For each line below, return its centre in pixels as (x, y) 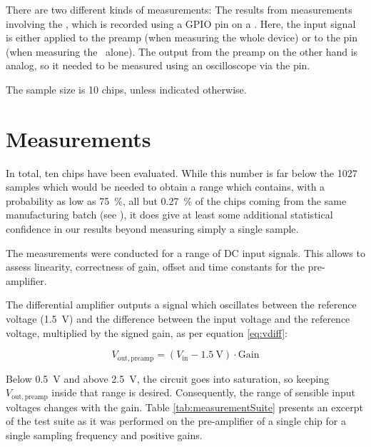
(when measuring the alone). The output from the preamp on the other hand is (182, 51)
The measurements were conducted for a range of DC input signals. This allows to (185, 252)
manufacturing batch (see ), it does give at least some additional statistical (169, 215)
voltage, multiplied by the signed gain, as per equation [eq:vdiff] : (147, 332)
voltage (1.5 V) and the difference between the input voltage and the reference (178, 319)
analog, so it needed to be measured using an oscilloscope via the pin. (158, 65)
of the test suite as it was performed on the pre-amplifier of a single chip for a (176, 421)
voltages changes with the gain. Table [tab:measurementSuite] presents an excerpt (184, 407)
